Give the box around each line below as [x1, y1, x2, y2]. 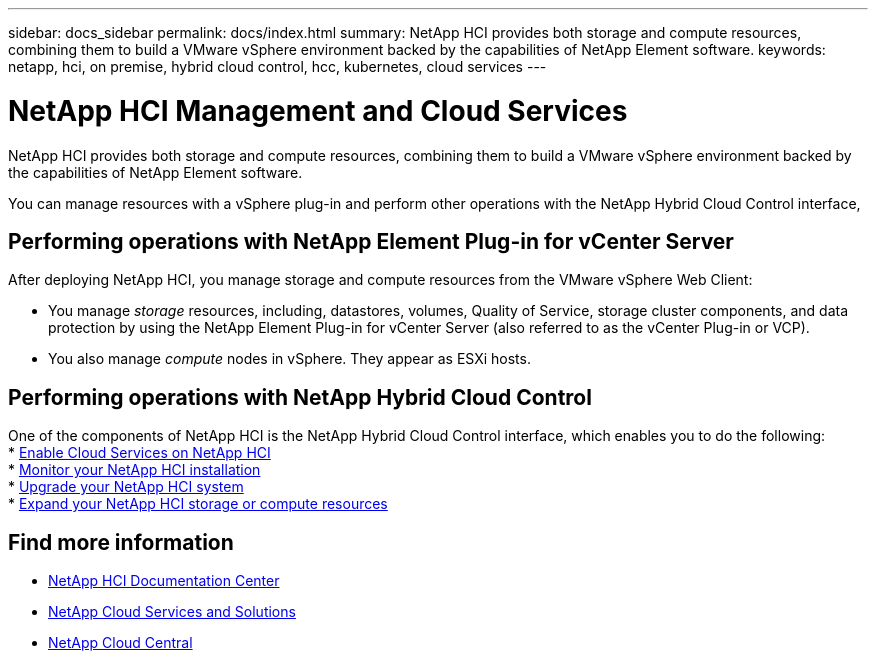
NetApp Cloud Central [48, 634, 193, 652]
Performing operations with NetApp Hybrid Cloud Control [8, 384, 592, 410]
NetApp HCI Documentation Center [48, 572, 280, 590]
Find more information [8, 529, 234, 555]
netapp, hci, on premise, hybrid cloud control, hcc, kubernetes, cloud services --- [8, 58, 547, 75]
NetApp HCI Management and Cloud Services [8, 93, 628, 128]
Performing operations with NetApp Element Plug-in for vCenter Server [8, 228, 734, 254]
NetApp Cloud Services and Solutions [48, 603, 296, 621]
